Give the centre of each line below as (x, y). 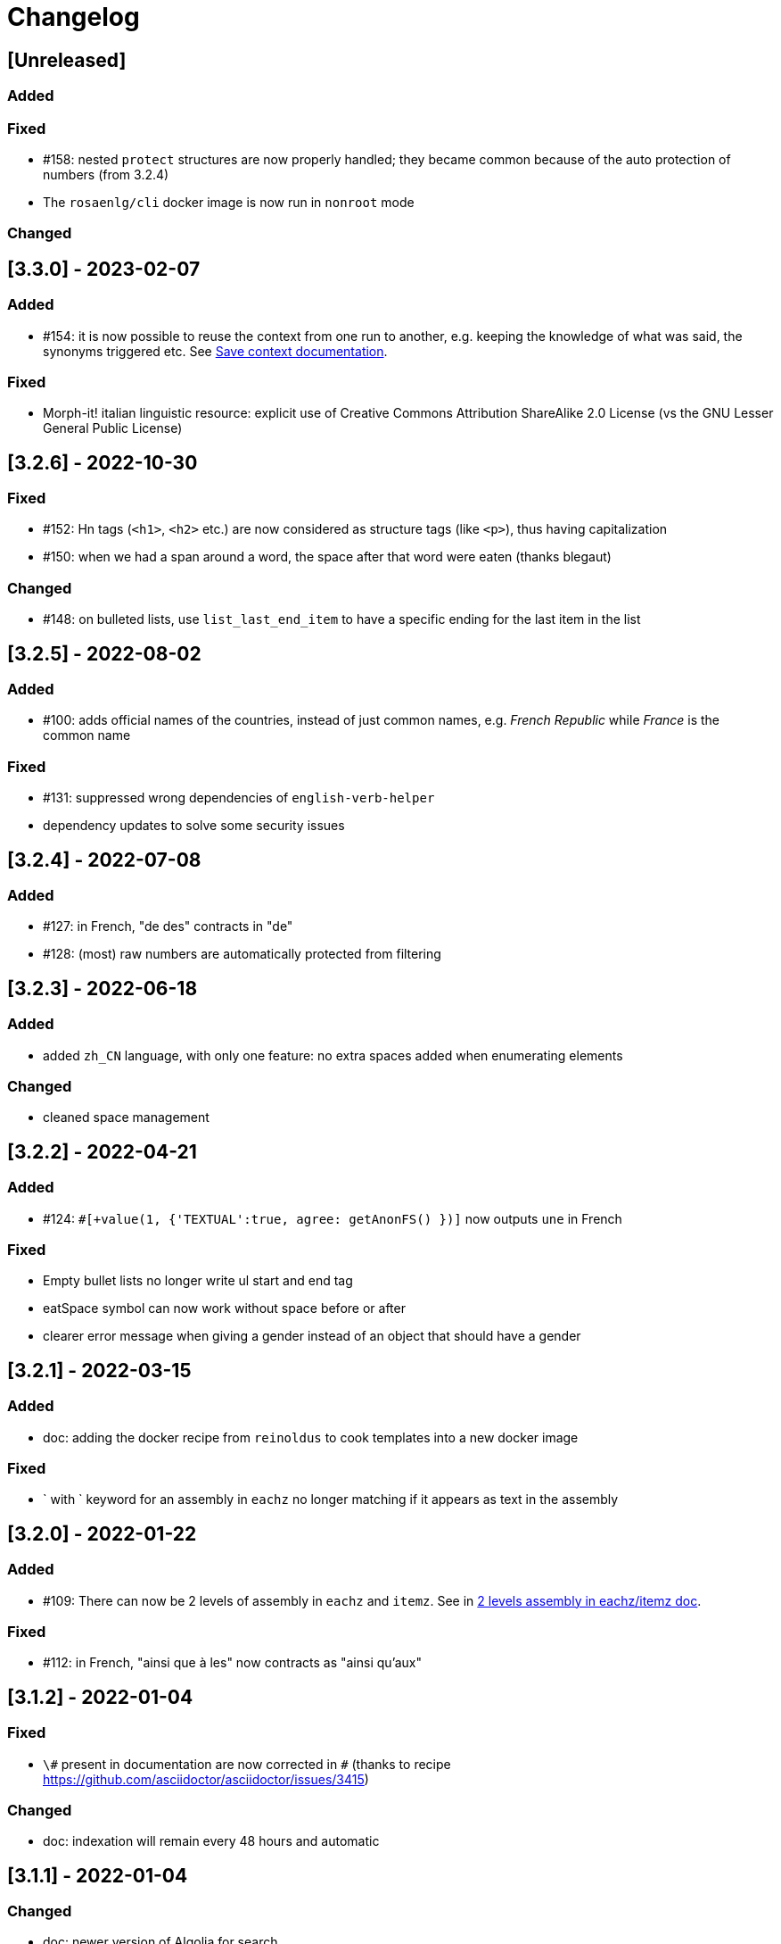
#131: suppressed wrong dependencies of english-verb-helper (239, 798)
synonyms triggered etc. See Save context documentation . (215, 351)
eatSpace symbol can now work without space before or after (224, 1308)
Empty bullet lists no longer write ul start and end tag (198, 1281)
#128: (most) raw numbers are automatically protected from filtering (242, 954)
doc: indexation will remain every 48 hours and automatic (211, 1841)
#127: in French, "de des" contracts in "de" (168, 926)
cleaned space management (126, 1117)
